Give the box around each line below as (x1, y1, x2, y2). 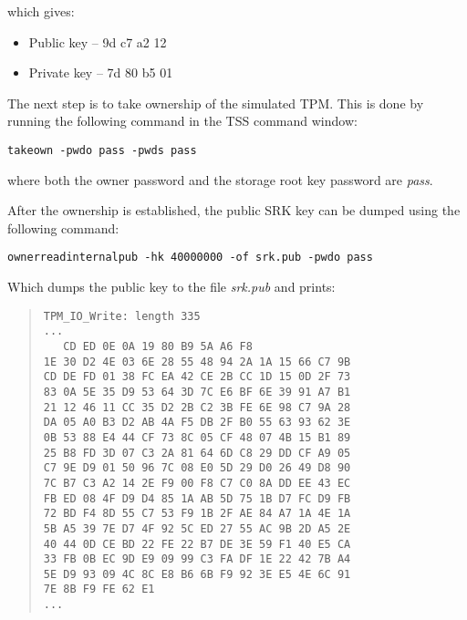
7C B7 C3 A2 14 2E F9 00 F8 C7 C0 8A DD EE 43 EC (43, 476, 351, 490)
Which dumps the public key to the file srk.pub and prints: (7, 277, 336, 296)
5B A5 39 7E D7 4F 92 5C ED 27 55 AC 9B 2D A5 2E (43, 522, 351, 535)
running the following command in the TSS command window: (7, 111, 358, 130)
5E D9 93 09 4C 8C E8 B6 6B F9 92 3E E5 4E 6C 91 (43, 567, 351, 581)
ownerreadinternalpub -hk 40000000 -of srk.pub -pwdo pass (7, 251, 373, 264)
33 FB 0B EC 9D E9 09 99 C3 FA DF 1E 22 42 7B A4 (43, 553, 351, 566)
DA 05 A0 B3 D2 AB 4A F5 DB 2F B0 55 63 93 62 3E (43, 416, 351, 429)
